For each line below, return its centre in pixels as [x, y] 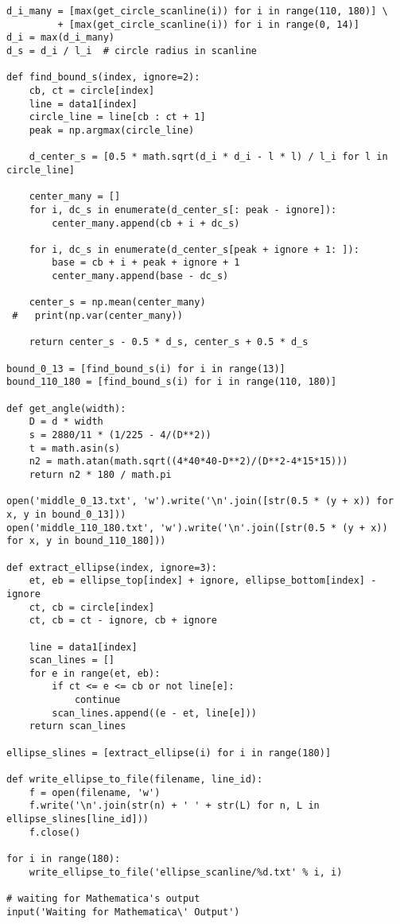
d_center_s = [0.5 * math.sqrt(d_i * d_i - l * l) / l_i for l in [208, 157]
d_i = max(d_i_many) [61, 38]
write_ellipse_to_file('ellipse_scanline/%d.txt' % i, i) [186, 872]
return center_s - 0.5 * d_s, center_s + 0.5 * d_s [169, 342]
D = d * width [66, 422]
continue [97, 700]
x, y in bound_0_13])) [66, 514]
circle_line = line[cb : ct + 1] [117, 117]
